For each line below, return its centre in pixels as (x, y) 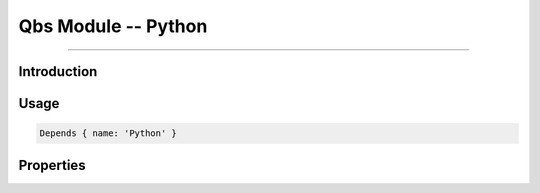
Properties (52, 165)
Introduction (58, 71)
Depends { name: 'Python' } (108, 133)
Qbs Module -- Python (113, 26)
